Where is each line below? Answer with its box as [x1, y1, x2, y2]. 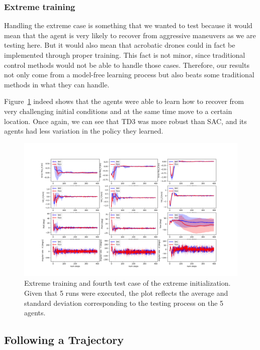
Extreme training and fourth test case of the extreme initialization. [24, 278, 231, 288]
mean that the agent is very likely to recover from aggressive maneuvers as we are [4, 30, 256, 40]
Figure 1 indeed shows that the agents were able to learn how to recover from [4, 96, 244, 106]
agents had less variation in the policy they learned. [4, 126, 163, 136]
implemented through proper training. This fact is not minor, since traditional [4, 50, 245, 60]
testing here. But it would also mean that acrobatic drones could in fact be [4, 40, 235, 50]
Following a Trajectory [4, 332, 124, 347]
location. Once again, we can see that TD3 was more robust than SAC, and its [4, 115, 247, 126]
